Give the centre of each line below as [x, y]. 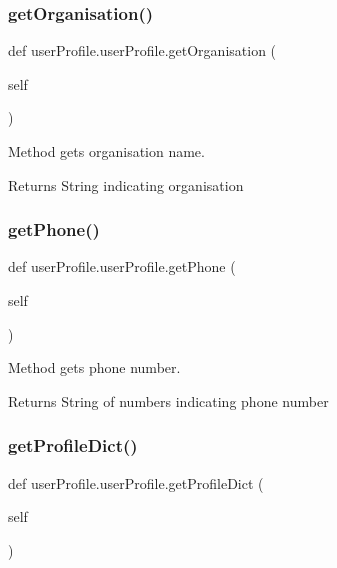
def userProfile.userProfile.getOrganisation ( [142, 50]
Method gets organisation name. [106, 151]
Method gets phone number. [94, 367]
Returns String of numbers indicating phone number [168, 400]
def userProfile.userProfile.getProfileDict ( [136, 482]
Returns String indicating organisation [126, 184]
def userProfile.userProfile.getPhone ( [122, 266]
